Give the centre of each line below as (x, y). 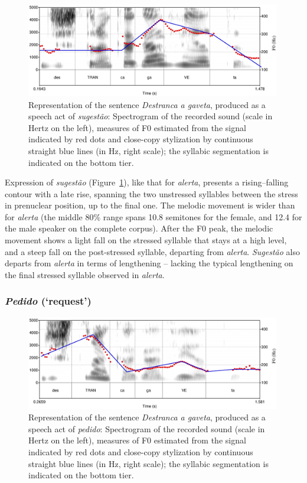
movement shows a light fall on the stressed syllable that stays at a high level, (146, 240)
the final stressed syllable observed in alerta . (85, 274)
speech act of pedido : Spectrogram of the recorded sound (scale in (147, 428)
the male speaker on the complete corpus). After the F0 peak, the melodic (139, 228)
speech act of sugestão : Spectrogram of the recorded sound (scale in (151, 116)
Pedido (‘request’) (48, 301)
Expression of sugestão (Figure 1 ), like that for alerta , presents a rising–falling (147, 182)
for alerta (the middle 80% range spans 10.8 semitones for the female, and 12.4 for (153, 216)
